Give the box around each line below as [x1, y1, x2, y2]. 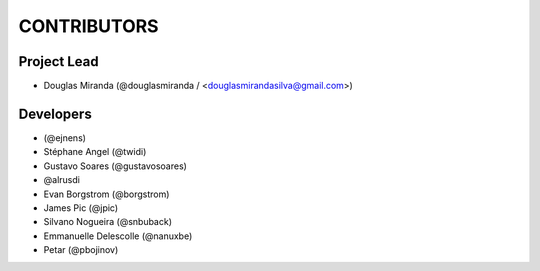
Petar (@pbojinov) [43, 244, 119, 256]
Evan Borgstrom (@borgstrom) [43, 188, 170, 200]
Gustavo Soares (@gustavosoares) [43, 160, 187, 172]
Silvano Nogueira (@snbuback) [43, 216, 173, 228]
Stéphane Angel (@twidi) [43, 146, 147, 158]
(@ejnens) [43, 131, 87, 144]
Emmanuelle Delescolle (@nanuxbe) [43, 230, 193, 242]
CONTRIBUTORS [18, 15, 159, 37]
